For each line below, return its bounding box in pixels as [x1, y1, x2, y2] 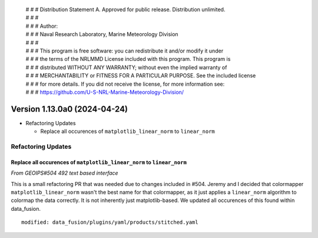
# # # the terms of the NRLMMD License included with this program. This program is [25, 56, 231, 63]
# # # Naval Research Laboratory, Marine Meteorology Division [25, 31, 179, 38]
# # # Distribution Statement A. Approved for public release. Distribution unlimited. [25, 6, 226, 13]
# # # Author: [25, 22, 58, 30]
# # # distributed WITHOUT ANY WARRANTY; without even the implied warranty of [25, 64, 227, 71]
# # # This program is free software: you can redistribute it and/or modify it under [25, 47, 224, 54]
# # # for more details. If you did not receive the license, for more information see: [25, 80, 225, 87]
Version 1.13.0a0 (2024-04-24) [11, 104, 128, 114]
